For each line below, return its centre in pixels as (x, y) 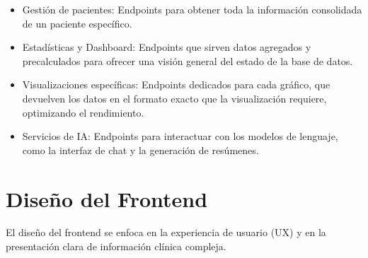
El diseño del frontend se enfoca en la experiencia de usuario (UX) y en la (166, 232)
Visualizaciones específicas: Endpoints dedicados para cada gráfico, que (176, 84)
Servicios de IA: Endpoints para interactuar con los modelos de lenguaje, (180, 136)
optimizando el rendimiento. (83, 112)
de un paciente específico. (77, 23)
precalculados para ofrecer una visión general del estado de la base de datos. (188, 60)
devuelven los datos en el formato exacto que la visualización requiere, (174, 98)
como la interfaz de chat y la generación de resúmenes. (140, 149)
